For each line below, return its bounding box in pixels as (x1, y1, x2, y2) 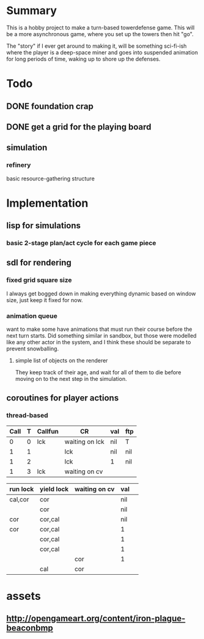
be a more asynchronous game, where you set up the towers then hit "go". (6, 30, 194, 37)
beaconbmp (6, 623, 54, 633)
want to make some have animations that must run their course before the (6, 325, 192, 333)
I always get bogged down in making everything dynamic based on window (6, 290, 197, 297)
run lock (9, 484, 34, 493)
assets (6, 589, 42, 603)
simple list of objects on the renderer (15, 357, 108, 364)
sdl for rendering (6, 257, 72, 268)
